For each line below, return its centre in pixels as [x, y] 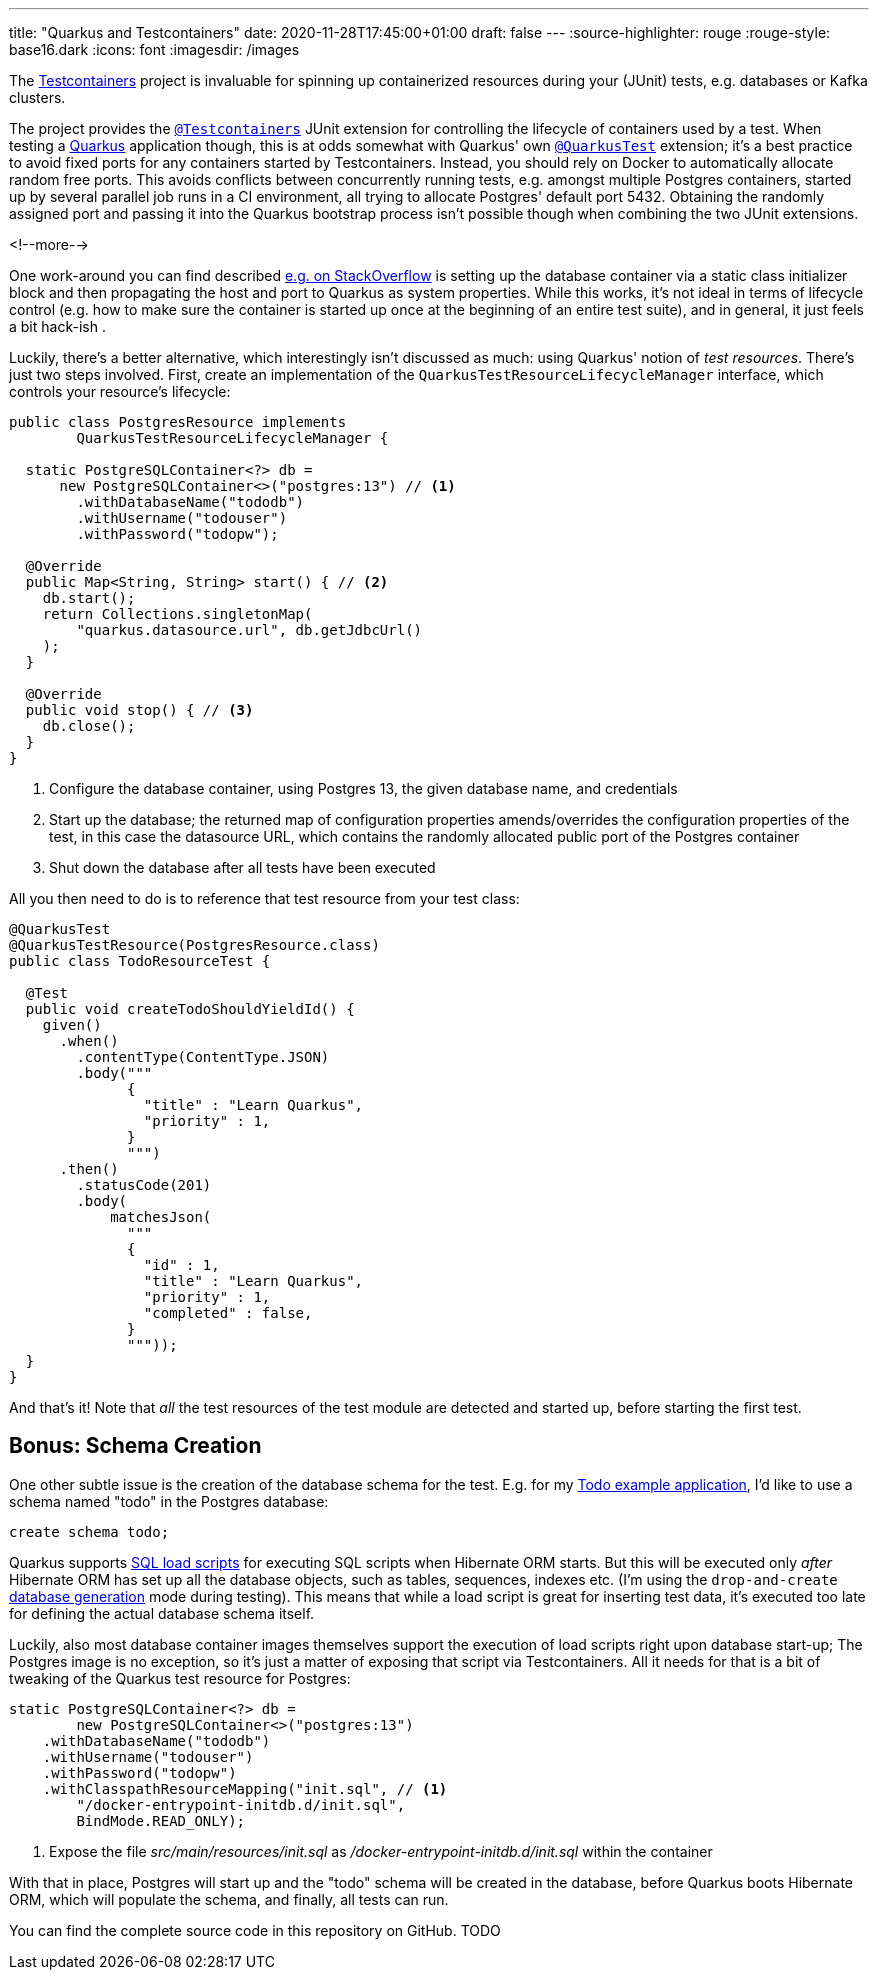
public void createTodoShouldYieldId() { [190, 1009]
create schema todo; [89, 1531]
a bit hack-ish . [57, 326]
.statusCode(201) [144, 1185]
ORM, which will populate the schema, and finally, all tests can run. [229, 1899]
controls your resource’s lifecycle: [120, 391]
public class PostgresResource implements [178, 422]
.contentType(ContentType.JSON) [203, 1057]
